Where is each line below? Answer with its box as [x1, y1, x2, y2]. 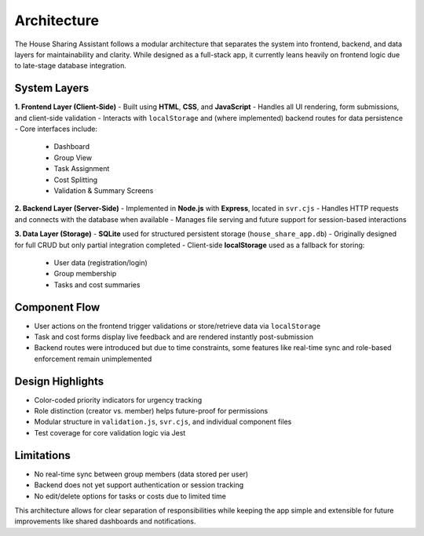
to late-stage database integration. [14, 61, 127, 71]
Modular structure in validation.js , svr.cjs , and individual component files [34, 417, 292, 427]
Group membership [53, 269, 117, 279]
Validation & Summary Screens [53, 185, 154, 195]
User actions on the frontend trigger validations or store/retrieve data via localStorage [34, 321, 321, 330]
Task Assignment [53, 164, 110, 173]
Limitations [14, 448, 71, 462]
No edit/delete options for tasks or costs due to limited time [34, 491, 227, 501]
